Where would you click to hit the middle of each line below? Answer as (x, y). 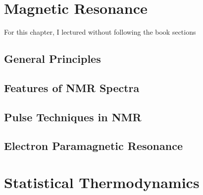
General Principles (52, 59)
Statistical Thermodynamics (102, 182)
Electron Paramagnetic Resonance (93, 146)
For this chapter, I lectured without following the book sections (100, 32)
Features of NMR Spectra (72, 87)
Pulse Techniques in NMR (73, 117)
